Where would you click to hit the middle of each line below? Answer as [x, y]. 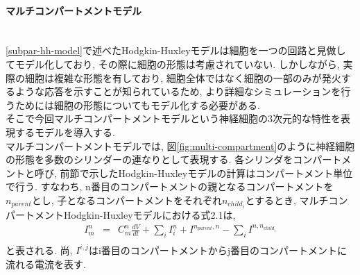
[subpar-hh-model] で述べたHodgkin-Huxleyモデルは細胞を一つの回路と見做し [176, 50]
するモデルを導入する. [65, 132]
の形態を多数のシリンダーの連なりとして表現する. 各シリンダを [149, 159]
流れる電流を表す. [46, 264]
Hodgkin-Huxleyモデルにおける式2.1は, [149, 215]
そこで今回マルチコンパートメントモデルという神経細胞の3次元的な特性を [173, 118]
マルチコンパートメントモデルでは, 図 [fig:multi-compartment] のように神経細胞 [180, 145]
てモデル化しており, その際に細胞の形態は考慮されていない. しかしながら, [173, 64]
